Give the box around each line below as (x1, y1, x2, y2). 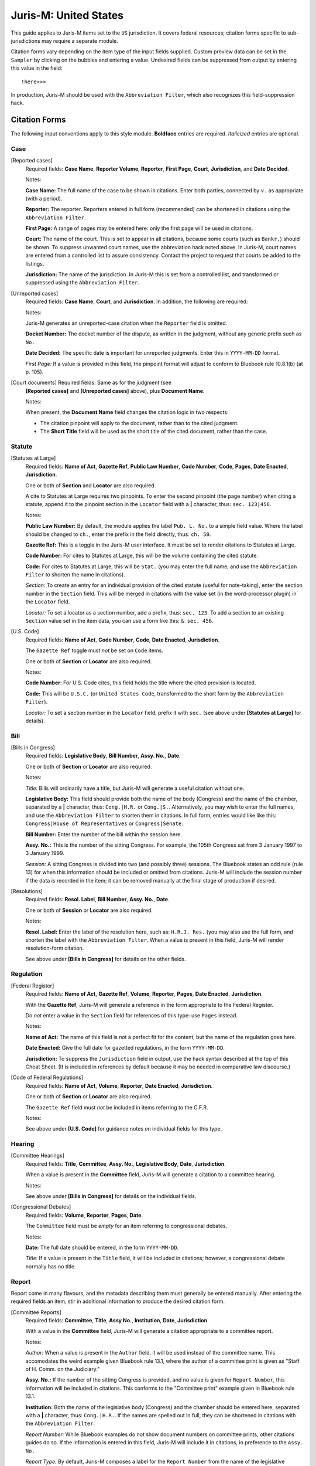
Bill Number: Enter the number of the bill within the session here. (25, 830, 183, 838)
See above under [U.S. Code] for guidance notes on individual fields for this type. (25, 1125, 222, 1132)
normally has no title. (25, 1263, 76, 1270)
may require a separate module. (41, 37, 118, 44)
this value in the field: (11, 65, 63, 72)
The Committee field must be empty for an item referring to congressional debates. (25, 1223, 228, 1230)
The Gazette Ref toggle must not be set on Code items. (25, 647, 163, 654)
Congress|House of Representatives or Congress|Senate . (25, 820, 184, 827)
